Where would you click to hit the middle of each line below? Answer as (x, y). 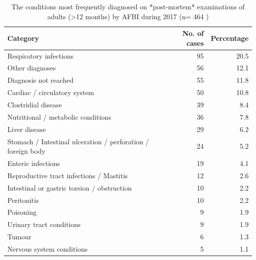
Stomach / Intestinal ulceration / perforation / (78, 141)
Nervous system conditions (48, 248)
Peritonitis (23, 200)
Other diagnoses (32, 68)
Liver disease (27, 129)
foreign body (27, 151)
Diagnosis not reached (41, 80)
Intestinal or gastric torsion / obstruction (70, 187)
